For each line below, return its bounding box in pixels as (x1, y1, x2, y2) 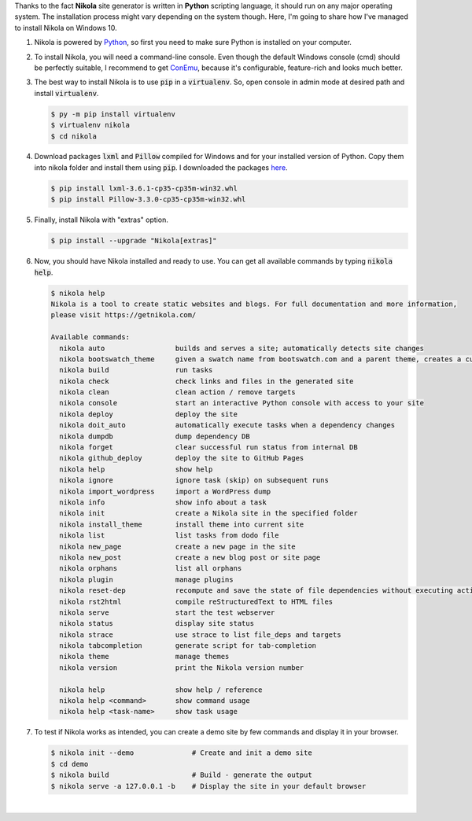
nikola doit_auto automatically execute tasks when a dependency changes (59, 421, 396, 430)
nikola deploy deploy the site (59, 409, 238, 419)
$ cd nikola (50, 131, 98, 141)
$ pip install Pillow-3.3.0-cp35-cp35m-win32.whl (50, 195, 246, 204)
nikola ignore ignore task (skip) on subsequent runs (59, 476, 330, 485)
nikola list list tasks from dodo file (59, 531, 279, 540)
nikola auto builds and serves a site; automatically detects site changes (59, 343, 425, 353)
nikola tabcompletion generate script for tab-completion (59, 642, 317, 650)
